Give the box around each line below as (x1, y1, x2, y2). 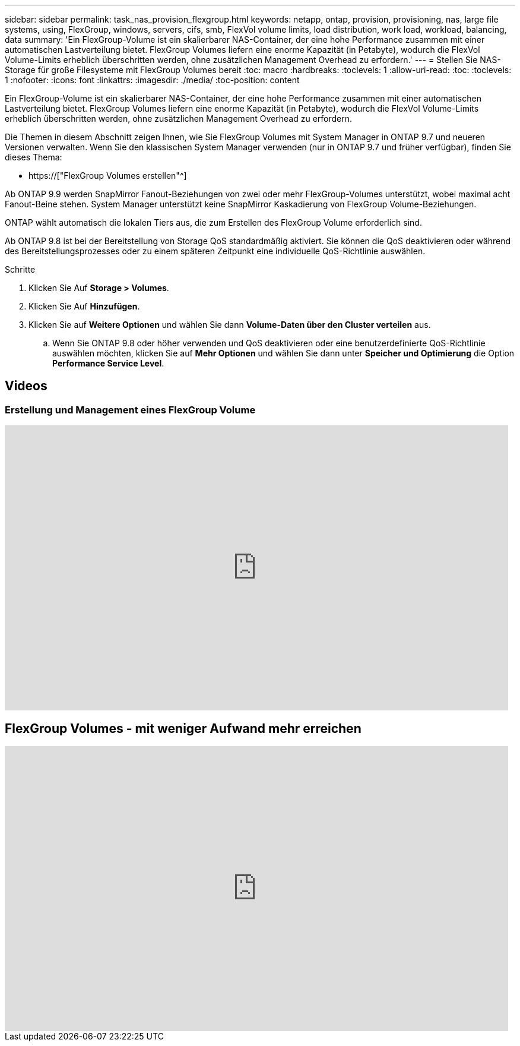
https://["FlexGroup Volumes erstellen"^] (28, 170, 187, 181)
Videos (5, 378, 47, 394)
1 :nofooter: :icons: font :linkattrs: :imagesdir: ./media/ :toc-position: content (5, 75, 300, 85)
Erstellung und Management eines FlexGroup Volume (5, 403, 256, 416)
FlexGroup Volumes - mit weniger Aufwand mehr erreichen (5, 720, 362, 736)
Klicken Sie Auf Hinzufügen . (28, 301, 140, 311)
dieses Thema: (5, 152, 62, 162)
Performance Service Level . (52, 358, 164, 368)
